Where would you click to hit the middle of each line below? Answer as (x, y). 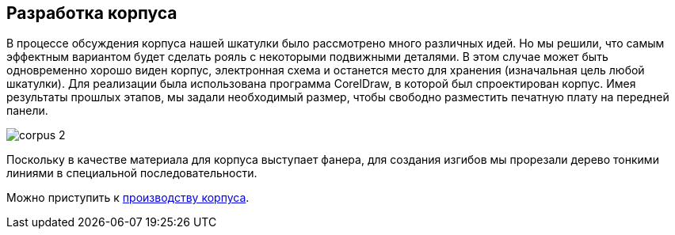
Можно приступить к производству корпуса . (128, 198)
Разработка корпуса (92, 13)
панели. (27, 111)
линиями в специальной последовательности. (132, 173)
